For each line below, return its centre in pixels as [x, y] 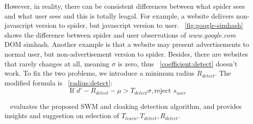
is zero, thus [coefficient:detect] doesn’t [178, 63]
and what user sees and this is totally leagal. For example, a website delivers [119, 15]
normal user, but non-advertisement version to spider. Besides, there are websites [126, 53]
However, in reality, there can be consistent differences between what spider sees [125, 6]
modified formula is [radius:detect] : [59, 82]
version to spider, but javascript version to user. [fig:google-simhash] [139, 25]
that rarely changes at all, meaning [57, 63]
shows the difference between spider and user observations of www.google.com [120, 34]
